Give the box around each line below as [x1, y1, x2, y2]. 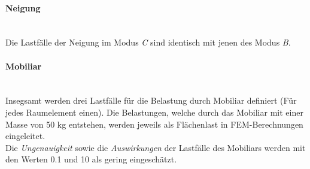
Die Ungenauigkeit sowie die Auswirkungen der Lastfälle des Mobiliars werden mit [5, 141, 306, 153]
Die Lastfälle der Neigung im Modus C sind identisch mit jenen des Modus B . [5, 36, 291, 49]
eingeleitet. [5, 129, 45, 142]
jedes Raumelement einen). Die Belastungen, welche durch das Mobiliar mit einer [5, 105, 303, 118]
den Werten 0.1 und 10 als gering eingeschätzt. [5, 153, 177, 165]
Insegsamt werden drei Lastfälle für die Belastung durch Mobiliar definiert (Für [5, 94, 297, 107]
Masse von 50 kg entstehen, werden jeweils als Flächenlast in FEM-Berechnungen [5, 117, 303, 130]
